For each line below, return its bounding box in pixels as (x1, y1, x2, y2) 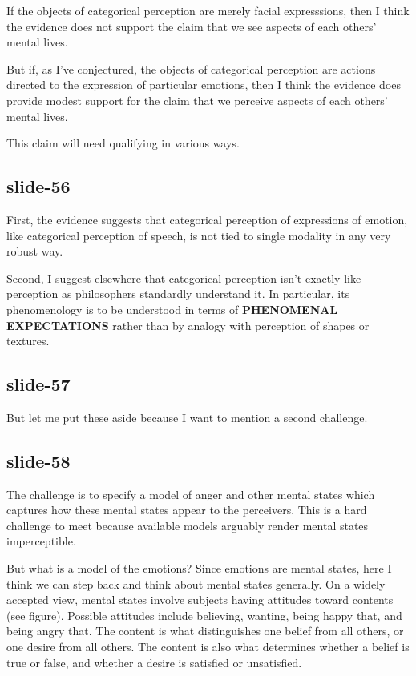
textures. (6, 332, 50, 349)
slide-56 (6, 174, 71, 199)
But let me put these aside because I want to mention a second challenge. (6, 408, 368, 425)
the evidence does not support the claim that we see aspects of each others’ (6, 18, 377, 34)
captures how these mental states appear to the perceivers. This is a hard (6, 501, 367, 518)
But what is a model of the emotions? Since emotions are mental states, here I (6, 560, 392, 577)
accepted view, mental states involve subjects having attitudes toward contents (6, 591, 394, 608)
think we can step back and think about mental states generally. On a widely (6, 575, 386, 592)
